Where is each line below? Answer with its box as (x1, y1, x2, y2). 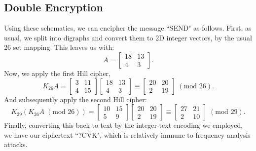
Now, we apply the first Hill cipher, (4, 68, 110, 78)
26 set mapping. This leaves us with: (4, 42, 114, 52)
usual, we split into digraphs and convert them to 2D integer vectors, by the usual (4, 32, 252, 42)
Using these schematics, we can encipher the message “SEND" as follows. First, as (4, 23, 252, 33)
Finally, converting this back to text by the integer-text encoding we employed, (4, 120, 243, 130)
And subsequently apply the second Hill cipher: (4, 94, 147, 104)
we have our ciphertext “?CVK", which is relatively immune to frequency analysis (4, 129, 251, 140)
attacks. (4, 139, 28, 150)
